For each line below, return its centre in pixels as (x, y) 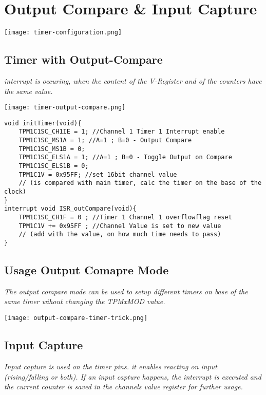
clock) (15, 192)
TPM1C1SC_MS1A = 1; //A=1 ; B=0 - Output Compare (105, 140)
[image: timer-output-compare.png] (65, 108)
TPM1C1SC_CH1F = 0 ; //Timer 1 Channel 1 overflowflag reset (125, 218)
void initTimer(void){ (43, 123)
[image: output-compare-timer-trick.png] (76, 318)
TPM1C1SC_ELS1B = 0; (54, 166)
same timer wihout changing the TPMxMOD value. (85, 301)
